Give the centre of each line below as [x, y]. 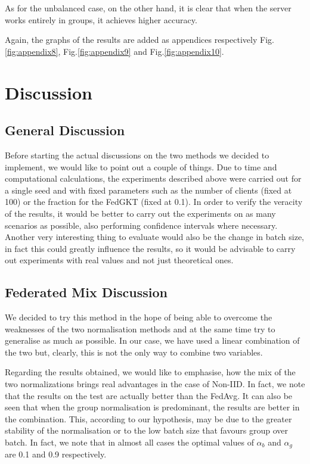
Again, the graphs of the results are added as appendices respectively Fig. [139, 40]
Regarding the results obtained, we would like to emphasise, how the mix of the [150, 372]
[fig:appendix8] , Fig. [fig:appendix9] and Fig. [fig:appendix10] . [114, 51]
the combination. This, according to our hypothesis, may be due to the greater [148, 418]
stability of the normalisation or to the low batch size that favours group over [146, 430]
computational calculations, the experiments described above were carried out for [153, 178]
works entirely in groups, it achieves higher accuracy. [101, 19]
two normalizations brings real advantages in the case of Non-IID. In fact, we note [155, 384]
